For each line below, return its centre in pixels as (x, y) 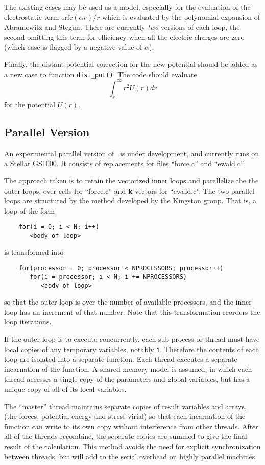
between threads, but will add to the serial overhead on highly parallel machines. (131, 456)
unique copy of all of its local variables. (65, 389)
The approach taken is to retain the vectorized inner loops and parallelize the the (131, 180)
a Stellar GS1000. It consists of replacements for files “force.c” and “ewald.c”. (125, 163)
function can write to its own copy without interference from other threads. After (131, 426)
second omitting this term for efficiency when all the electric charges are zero (124, 37)
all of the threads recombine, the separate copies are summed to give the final (126, 436)
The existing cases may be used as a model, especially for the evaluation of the (127, 7)
